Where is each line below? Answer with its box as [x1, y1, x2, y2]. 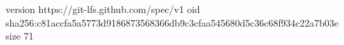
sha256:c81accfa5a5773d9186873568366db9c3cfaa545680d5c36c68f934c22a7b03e [6, 15, 338, 29]
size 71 [6, 29, 34, 43]
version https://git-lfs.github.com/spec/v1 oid [6, 2, 200, 16]
